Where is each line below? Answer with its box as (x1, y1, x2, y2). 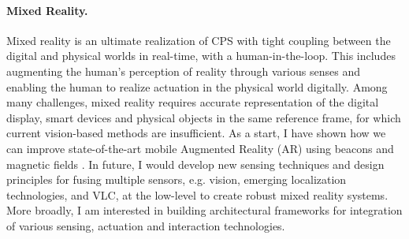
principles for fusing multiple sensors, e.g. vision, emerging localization (6, 171, 347, 188)
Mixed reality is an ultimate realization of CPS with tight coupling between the (6, 32, 391, 48)
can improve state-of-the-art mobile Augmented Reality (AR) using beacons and (6, 140, 394, 156)
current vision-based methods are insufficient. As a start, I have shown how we (6, 125, 386, 141)
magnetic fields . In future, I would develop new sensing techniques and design (6, 155, 385, 172)
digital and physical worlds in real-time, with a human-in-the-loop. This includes (6, 47, 396, 64)
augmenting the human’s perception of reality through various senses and (6, 62, 360, 79)
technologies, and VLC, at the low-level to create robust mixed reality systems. (6, 186, 389, 203)
